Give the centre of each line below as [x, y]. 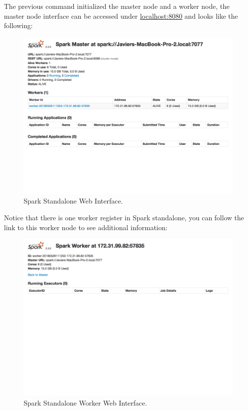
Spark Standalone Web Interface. [73, 201]
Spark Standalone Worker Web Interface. [85, 402]
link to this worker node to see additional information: [86, 227]
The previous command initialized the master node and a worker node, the [117, 6]
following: [18, 25]
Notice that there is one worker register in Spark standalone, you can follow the [124, 217]
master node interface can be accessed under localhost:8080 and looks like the [121, 16]
